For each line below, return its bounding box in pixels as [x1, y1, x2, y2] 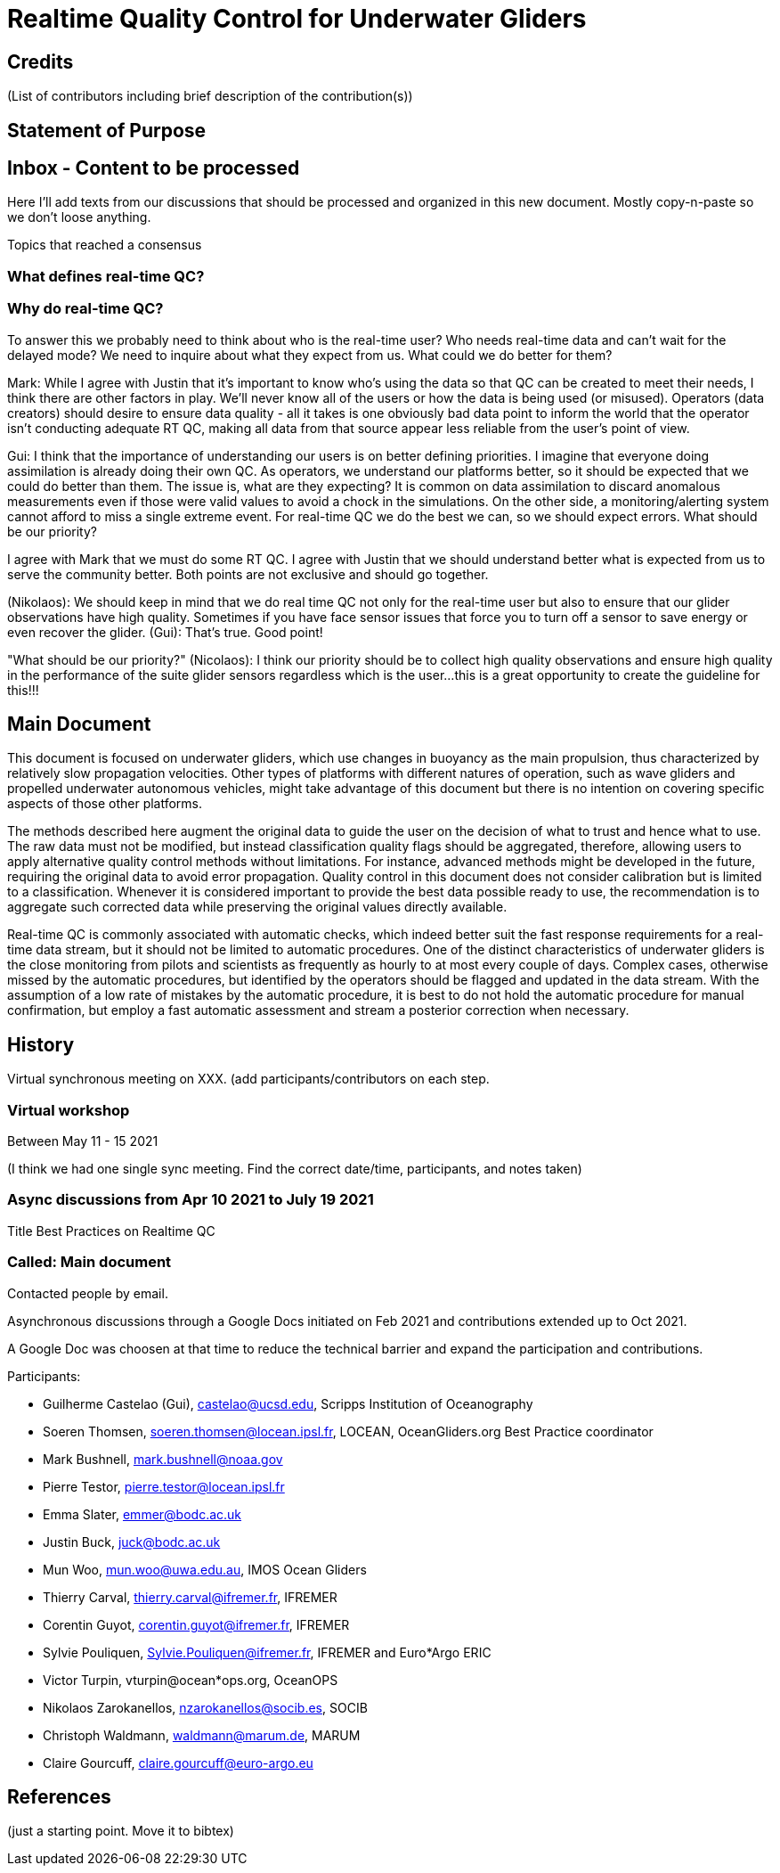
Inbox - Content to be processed [7, 157, 300, 180]
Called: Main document [7, 1253, 172, 1272]
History [7, 1033, 75, 1056]
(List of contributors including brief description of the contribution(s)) [7, 88, 413, 104]
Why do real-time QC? [7, 299, 164, 318]
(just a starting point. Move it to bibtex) [7, 1823, 234, 1839]
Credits [7, 50, 74, 73]
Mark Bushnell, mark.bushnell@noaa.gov [43, 1451, 283, 1467]
